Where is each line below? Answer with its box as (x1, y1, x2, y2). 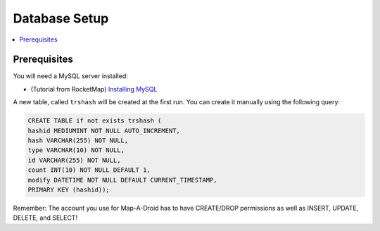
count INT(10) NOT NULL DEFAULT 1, (27, 166, 151, 174)
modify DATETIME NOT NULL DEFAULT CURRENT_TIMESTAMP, (27, 176, 217, 184)
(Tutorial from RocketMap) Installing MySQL (30, 85, 158, 93)
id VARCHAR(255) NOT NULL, (27, 156, 121, 164)
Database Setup (13, 11, 109, 26)
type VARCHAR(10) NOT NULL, (27, 146, 125, 154)
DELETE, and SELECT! (13, 213, 77, 222)
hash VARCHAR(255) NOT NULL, (27, 137, 129, 144)
